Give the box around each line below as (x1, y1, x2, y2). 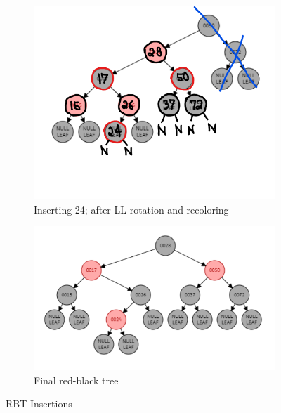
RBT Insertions (6, 396, 72, 411)
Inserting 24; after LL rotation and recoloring (34, 202, 229, 216)
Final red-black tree (34, 372, 119, 387)
